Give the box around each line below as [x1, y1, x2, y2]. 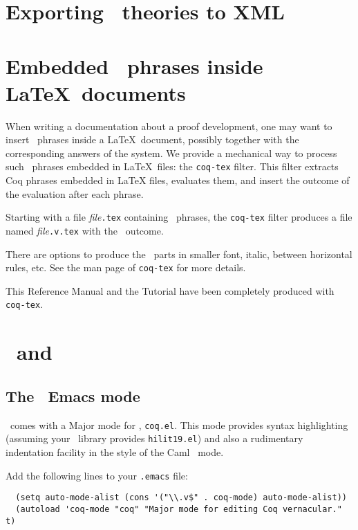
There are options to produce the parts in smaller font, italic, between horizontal [6, 246, 352, 261]
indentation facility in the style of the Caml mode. [6, 445, 224, 459]
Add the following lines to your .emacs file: [6, 468, 188, 482]
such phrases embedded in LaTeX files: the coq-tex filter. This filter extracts [6, 159, 339, 174]
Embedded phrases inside [6, 51, 263, 80]
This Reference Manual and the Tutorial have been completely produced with [6, 283, 335, 298]
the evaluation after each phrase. [6, 186, 144, 201]
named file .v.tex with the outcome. [6, 223, 164, 237]
